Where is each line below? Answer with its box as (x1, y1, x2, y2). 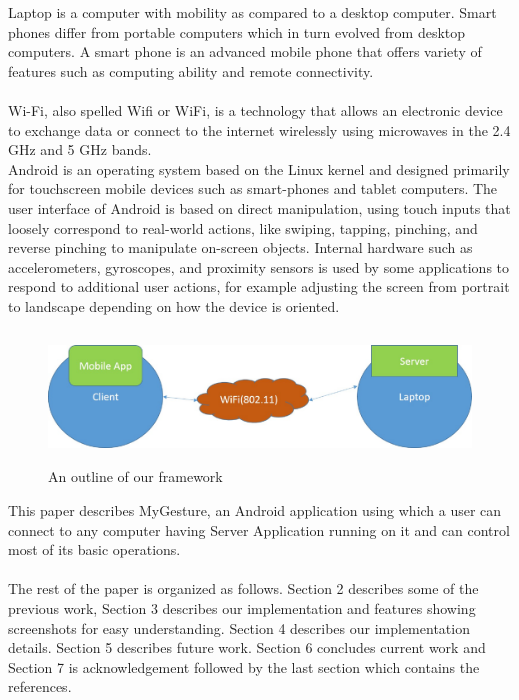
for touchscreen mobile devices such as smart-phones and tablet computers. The (8, 178, 498, 199)
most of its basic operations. (8, 539, 181, 560)
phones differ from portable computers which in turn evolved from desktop (8, 21, 466, 42)
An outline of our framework (48, 466, 223, 487)
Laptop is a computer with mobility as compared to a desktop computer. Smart (8, 2, 497, 22)
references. (8, 676, 72, 697)
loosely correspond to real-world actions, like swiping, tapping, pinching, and (8, 217, 478, 238)
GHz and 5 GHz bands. (8, 139, 152, 160)
